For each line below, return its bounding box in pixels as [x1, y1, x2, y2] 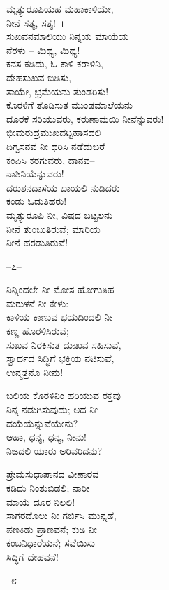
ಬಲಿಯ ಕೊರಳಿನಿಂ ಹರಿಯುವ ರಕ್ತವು [6, 388, 122, 403]
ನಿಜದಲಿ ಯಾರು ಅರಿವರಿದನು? [6, 443, 103, 457]
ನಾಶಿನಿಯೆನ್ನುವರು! [6, 166, 64, 181]
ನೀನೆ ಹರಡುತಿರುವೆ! [6, 235, 68, 250]
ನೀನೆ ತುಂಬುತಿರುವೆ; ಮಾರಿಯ [6, 221, 101, 236]
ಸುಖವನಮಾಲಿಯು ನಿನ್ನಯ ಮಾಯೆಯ [6, 29, 129, 43]
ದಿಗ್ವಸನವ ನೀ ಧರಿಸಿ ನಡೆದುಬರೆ [6, 138, 105, 153]
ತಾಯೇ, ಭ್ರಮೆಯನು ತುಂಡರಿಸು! [6, 83, 109, 98]
